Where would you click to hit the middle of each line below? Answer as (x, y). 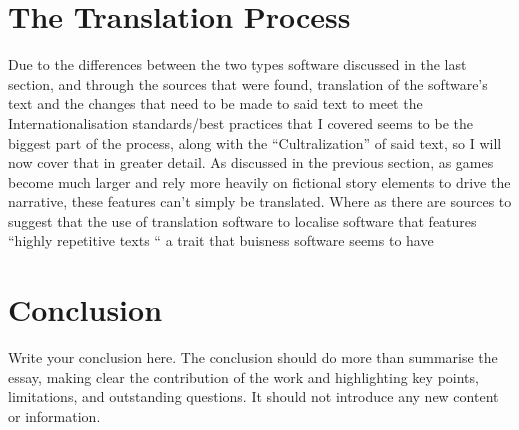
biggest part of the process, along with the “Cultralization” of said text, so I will (255, 142)
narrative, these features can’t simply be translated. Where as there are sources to (260, 201)
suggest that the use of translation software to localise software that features (242, 220)
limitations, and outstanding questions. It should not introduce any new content (253, 396)
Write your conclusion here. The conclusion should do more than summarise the (253, 357)
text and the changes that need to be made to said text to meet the (215, 103)
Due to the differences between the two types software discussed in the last (237, 64)
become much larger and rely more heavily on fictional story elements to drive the (259, 181)
